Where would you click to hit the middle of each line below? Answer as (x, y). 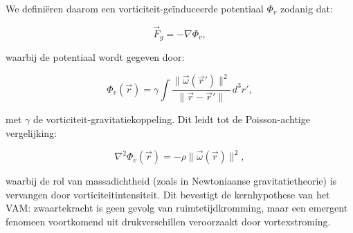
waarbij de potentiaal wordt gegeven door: (95, 57)
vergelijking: (31, 133)
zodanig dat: (306, 8)
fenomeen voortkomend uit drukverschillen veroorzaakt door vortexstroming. (168, 221)
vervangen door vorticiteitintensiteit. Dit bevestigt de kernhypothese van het (168, 194)
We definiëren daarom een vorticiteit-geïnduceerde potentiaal (135, 8)
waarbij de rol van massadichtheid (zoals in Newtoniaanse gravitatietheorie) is (171, 181)
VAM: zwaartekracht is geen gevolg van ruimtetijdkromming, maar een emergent (177, 208)
